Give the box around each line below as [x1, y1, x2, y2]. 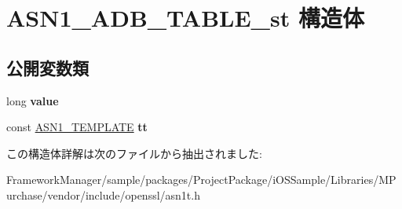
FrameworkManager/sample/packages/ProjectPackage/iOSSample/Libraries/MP [6, 171, 397, 188]
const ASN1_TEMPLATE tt [6, 119, 148, 135]
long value [6, 92, 59, 108]
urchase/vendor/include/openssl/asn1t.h [6, 186, 200, 203]
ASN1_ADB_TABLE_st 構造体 [6, 2, 364, 34]
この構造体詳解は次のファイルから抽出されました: [6, 145, 262, 161]
